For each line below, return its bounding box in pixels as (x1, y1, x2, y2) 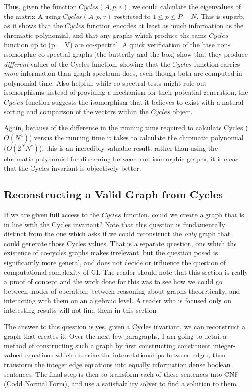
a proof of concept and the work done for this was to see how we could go (4, 276, 223, 286)
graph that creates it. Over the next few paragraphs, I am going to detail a (4, 331, 227, 341)
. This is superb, (196, 11, 245, 21)
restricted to (114, 11, 151, 21)
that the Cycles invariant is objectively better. (4, 163, 141, 173)
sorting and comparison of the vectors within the (4, 106, 149, 116)
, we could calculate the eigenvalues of (128, 1, 241, 11)
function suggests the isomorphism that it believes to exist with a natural (25, 96, 244, 107)
